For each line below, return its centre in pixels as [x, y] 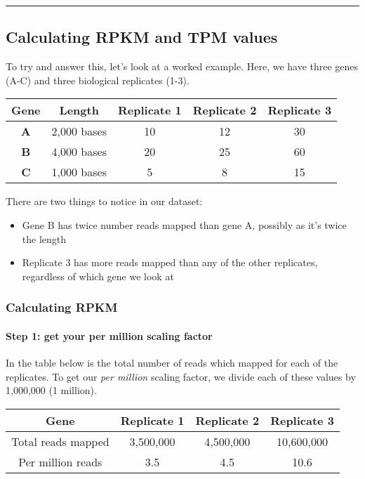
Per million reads [60, 461]
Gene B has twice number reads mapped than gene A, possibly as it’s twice [184, 224]
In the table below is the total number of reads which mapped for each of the [172, 362]
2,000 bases [79, 131]
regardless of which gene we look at [98, 276]
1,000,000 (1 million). [51, 390]
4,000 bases [79, 152]
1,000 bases [79, 172]
